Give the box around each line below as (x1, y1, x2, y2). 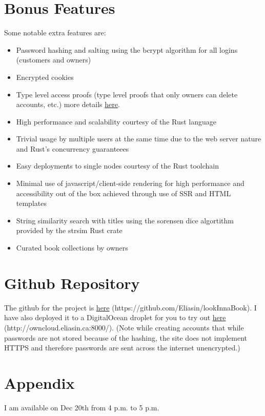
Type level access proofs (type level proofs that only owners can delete (16, 89, 238, 99)
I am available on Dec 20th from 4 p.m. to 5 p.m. (4, 402, 159, 412)
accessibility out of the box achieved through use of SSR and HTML (16, 188, 231, 198)
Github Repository (4, 272, 140, 293)
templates (16, 198, 47, 209)
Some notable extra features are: (4, 27, 106, 38)
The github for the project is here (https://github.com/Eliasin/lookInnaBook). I (4, 302, 257, 313)
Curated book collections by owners (16, 242, 128, 253)
